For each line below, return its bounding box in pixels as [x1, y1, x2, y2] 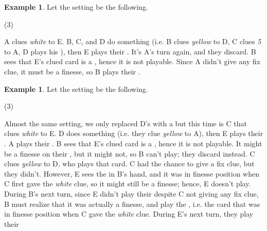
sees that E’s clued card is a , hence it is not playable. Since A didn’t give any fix [4, 56, 260, 67]
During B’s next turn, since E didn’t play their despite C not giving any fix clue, [4, 188, 259, 199]
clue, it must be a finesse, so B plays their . [4, 66, 140, 76]
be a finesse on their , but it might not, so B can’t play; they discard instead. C [4, 148, 255, 159]
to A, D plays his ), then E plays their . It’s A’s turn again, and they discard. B [4, 46, 256, 56]
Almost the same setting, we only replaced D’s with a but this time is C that [4, 118, 247, 128]
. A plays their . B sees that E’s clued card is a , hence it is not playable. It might [4, 138, 262, 148]
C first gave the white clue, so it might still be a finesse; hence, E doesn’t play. [4, 178, 251, 189]
